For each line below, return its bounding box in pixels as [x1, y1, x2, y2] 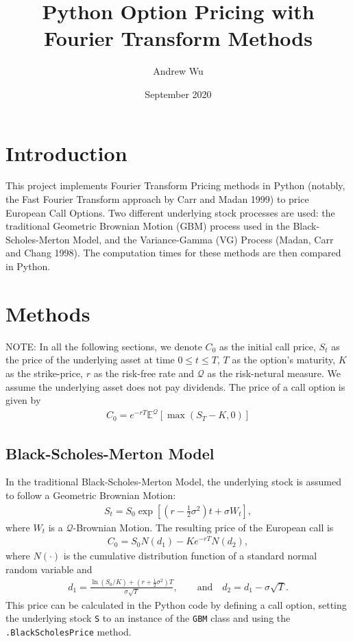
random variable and [5, 561, 93, 576]
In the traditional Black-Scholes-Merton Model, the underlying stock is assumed [5, 474, 341, 489]
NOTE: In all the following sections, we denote [5, 339, 202, 353]
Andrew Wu [153, 64, 204, 78]
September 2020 [145, 86, 212, 101]
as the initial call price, [219, 339, 316, 353]
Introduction [5, 138, 127, 167]
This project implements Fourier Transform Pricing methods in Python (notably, [5, 178, 345, 193]
